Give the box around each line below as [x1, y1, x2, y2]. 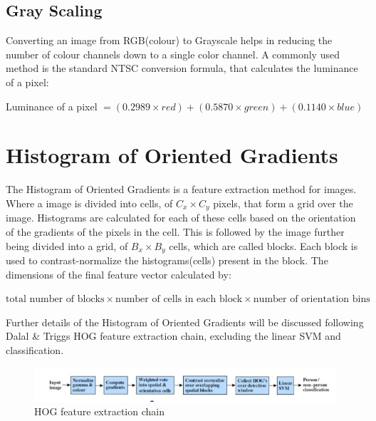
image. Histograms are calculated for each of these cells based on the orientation [6, 210, 356, 225]
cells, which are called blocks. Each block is [169, 238, 358, 253]
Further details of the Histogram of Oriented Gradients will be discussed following [6, 314, 364, 329]
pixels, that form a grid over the [213, 195, 353, 210]
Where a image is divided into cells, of [6, 195, 173, 210]
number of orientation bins [253, 294, 370, 305]
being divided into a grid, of [6, 238, 128, 253]
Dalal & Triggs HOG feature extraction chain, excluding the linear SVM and [6, 328, 341, 343]
